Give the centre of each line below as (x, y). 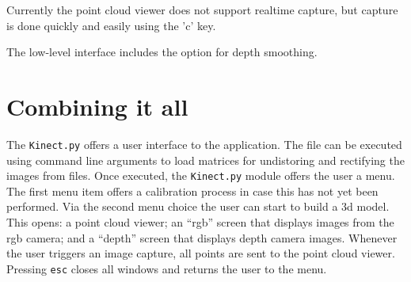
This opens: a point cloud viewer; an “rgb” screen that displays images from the (200, 222)
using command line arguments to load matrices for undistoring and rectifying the (205, 160)
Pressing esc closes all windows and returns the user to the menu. (167, 268)
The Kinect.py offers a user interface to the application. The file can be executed (204, 144)
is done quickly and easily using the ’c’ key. (111, 25)
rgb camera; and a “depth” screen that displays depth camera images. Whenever (202, 237)
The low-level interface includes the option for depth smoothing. (162, 52)
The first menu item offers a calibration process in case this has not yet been (192, 191)
